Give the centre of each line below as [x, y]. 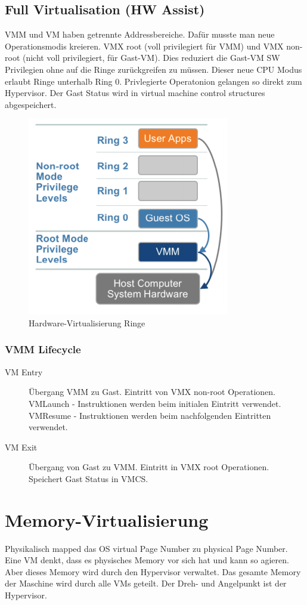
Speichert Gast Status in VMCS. [89, 478]
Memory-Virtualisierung [107, 519]
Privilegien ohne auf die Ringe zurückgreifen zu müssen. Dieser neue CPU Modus [153, 69]
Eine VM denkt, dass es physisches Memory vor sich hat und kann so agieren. [147, 560]
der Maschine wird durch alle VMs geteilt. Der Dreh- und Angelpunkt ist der [146, 583]
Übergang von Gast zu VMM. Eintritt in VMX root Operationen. [149, 467]
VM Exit [21, 447]
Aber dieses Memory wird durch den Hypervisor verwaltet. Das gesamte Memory [153, 571]
